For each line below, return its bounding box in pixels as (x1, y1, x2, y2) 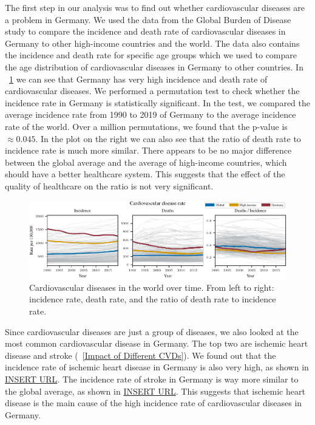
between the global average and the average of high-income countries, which (5, 155, 287, 168)
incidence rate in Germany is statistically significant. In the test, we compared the (5, 96, 311, 109)
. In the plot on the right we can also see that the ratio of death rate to (35, 132, 301, 144)
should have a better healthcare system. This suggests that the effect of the (5, 168, 285, 180)
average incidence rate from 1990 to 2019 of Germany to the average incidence (5, 108, 296, 121)
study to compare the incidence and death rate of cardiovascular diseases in (5, 25, 286, 38)
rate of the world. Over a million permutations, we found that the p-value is (5, 120, 288, 132)
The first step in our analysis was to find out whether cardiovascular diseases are (5, 1, 305, 13)
